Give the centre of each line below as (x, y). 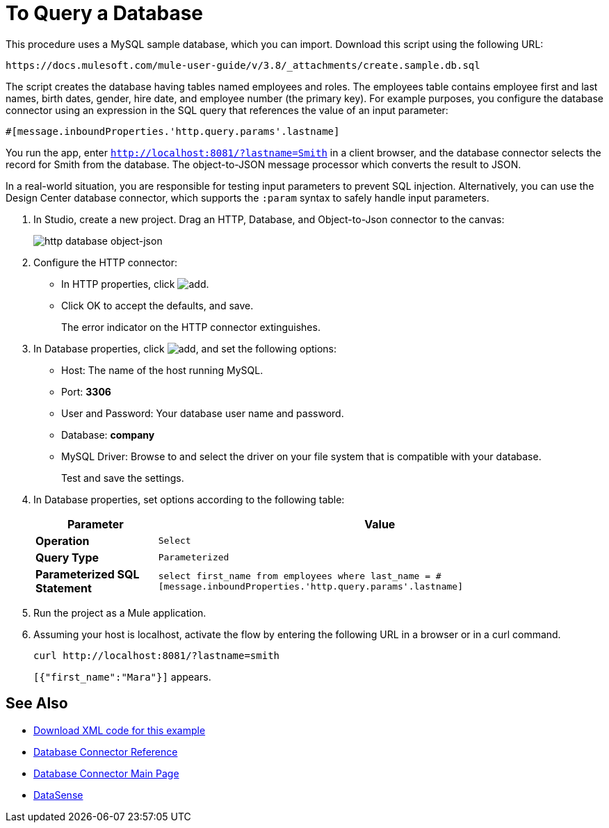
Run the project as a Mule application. (120, 612)
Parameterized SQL (88, 574)
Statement (64, 588)
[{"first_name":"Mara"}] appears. (122, 676)
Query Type (67, 557)
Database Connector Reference (106, 752)
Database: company (108, 435)
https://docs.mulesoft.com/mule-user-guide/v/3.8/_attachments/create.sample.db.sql (243, 65)
